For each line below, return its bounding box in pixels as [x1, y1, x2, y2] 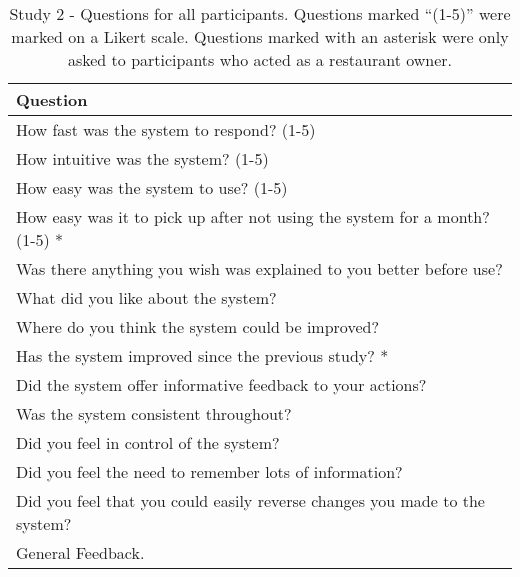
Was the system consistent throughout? [16, 402, 292, 425]
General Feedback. [16, 541, 145, 564]
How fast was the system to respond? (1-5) [16, 118, 316, 141]
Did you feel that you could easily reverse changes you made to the [16, 489, 485, 512]
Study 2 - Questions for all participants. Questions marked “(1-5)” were [9, 2, 511, 25]
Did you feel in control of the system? [16, 431, 280, 454]
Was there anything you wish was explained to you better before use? [16, 257, 503, 280]
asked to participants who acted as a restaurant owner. [67, 48, 453, 71]
